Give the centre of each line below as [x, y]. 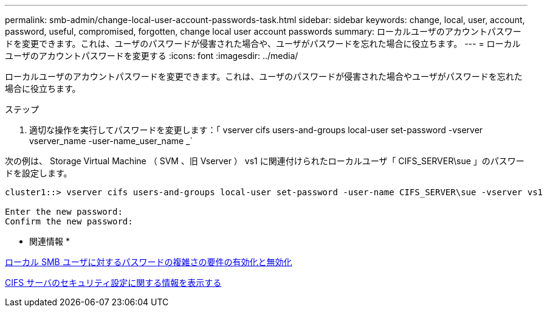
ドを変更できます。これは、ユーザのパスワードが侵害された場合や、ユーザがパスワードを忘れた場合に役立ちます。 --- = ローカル [263, 43]
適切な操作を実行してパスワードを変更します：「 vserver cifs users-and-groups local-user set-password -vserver [256, 130]
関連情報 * [50, 241]
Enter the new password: [64, 212]
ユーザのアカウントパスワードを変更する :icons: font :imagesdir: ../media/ [152, 56]
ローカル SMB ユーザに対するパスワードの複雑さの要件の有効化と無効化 [149, 262]
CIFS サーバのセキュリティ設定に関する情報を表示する [113, 283]
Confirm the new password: [69, 221]
